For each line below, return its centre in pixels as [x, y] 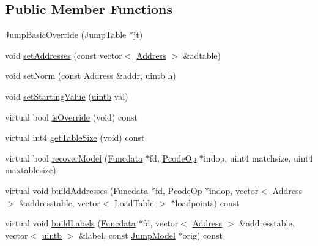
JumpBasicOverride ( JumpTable [66, 35]
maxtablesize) [31, 170]
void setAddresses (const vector [64, 55]
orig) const [202, 235]
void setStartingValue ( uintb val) [67, 96]
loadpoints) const [207, 202]
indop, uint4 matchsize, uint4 [258, 158]
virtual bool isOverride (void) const [71, 117]
